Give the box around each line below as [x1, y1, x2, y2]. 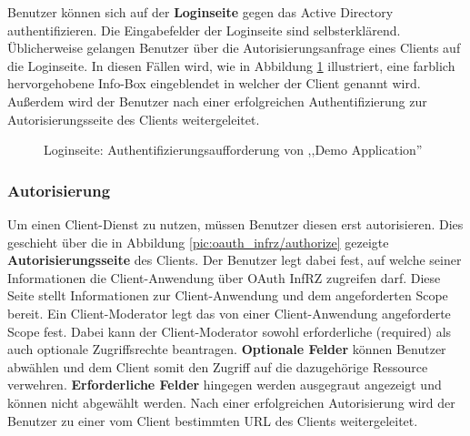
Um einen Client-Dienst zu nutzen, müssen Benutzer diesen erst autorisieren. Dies [7, 214, 464, 233]
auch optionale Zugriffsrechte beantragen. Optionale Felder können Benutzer [7, 340, 446, 359]
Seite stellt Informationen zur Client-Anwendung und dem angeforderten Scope [7, 286, 448, 305]
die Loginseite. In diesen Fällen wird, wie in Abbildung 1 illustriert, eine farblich [7, 56, 455, 75]
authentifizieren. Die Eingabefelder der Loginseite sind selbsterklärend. [7, 20, 401, 39]
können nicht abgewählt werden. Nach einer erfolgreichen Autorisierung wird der [7, 392, 455, 411]
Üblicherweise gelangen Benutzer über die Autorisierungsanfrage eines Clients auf [7, 38, 461, 57]
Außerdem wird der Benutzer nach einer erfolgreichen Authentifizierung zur [7, 91, 427, 110]
